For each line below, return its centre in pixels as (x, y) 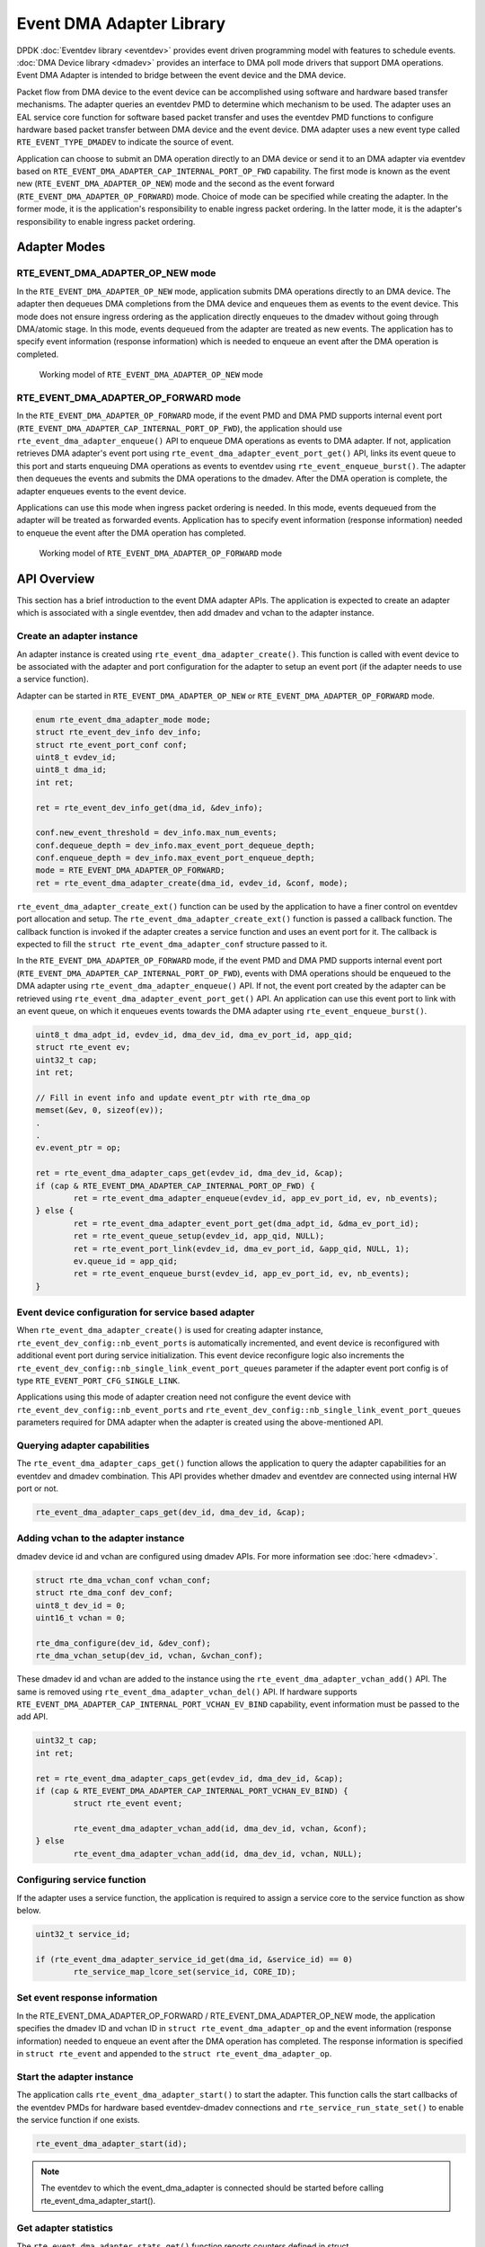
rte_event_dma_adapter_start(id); (111, 2143)
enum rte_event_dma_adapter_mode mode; (123, 719)
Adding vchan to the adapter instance (101, 1539)
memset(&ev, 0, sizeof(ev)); (100, 1110)
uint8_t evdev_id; (76, 757)
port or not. (37, 1488)
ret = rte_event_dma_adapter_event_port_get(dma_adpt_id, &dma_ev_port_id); (246, 1223)
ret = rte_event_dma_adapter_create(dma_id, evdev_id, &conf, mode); (192, 883)
